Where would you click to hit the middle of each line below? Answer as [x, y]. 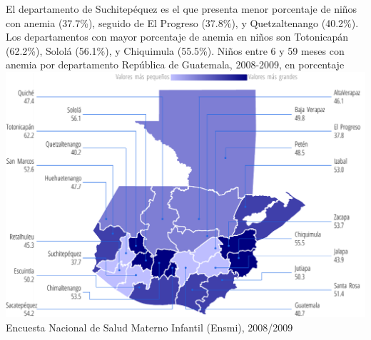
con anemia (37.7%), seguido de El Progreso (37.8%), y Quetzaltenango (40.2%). [182, 22]
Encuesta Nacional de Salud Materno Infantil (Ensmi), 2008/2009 [149, 327]
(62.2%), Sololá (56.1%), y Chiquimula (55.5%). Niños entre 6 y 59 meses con [175, 50]
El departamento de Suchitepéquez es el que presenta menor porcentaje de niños [182, 9]
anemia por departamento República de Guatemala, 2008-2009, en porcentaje [175, 65]
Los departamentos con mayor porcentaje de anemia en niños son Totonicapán [177, 37]
